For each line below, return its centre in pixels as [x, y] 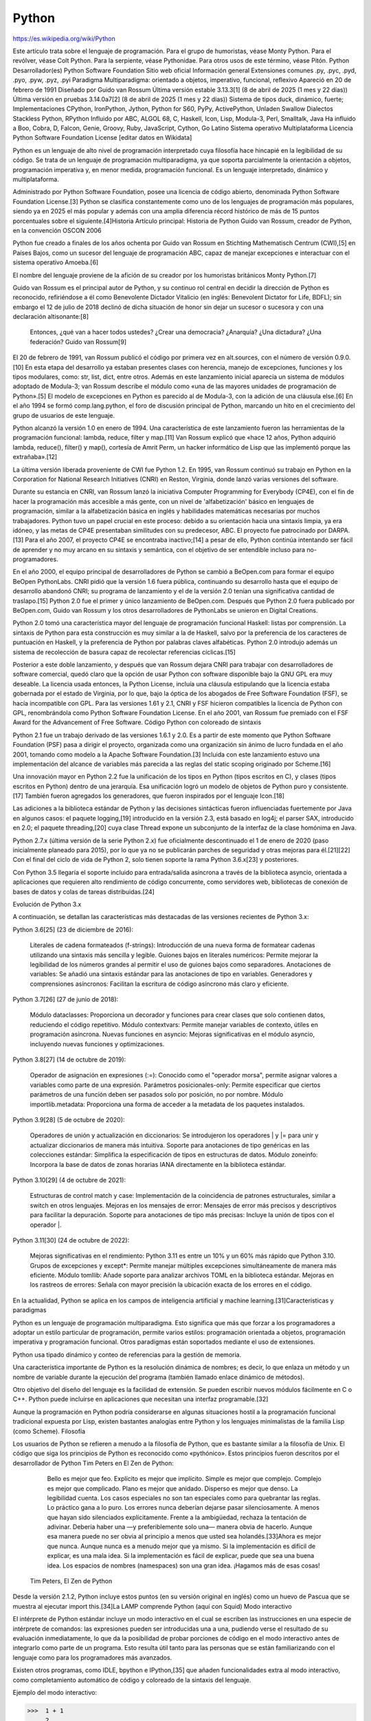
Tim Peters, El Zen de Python [71, 1581]
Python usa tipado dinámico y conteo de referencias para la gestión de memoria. [127, 1354]
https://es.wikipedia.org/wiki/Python [64, 39]
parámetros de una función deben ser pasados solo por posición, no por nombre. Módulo [157, 1095]
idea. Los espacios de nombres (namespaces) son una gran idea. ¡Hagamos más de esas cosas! [183, 1565]
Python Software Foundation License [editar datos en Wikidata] [102, 138]
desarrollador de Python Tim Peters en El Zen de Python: [93, 1463]
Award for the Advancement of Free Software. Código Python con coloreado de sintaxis [137, 722]
